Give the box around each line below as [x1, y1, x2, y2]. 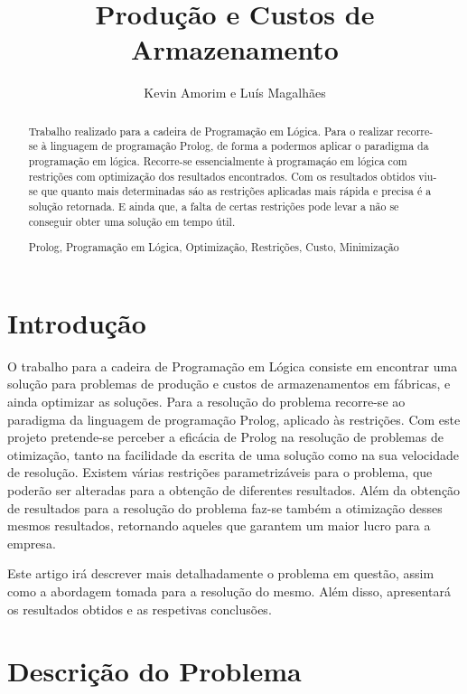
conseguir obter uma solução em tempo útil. [28, 213, 236, 229]
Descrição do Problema [7, 652, 302, 689]
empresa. [7, 533, 56, 552]
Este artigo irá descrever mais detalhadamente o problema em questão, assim [7, 564, 434, 583]
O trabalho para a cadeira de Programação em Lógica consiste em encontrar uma [7, 356, 458, 375]
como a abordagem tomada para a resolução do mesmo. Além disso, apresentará [7, 581, 451, 600]
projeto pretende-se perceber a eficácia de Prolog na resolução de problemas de [7, 427, 444, 446]
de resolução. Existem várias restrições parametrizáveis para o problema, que [7, 463, 433, 482]
